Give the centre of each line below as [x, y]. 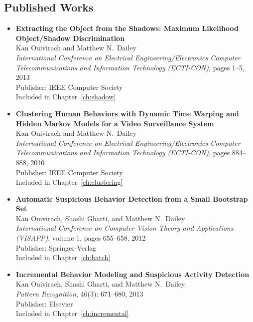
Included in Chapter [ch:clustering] [69, 182]
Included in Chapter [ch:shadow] [66, 97]
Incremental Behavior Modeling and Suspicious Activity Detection [132, 274]
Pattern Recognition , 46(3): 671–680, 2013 [79, 294]
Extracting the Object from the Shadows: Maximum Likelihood [127, 28]
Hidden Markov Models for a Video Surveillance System [115, 123]
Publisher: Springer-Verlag [56, 247]
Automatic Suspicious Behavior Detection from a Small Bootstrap [132, 198]
